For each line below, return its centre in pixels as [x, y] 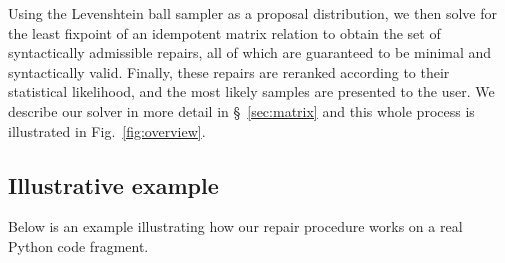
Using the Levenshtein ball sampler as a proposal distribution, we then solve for [252, 13]
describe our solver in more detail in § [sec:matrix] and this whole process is [241, 110]
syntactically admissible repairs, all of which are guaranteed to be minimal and [250, 52]
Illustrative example [113, 184]
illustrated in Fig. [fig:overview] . [107, 130]
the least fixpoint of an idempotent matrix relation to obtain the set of [224, 32]
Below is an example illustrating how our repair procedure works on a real [235, 226]
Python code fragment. [78, 245]
